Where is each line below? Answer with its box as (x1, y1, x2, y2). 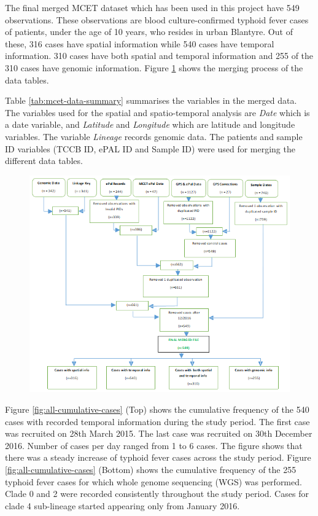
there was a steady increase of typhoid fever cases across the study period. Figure (5, 451, 311, 464)
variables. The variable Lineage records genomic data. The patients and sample (5, 130, 303, 143)
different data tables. (5, 154, 83, 167)
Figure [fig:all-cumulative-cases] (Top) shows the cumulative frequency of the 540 (5, 402, 309, 415)
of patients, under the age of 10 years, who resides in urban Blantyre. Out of (5, 25, 293, 38)
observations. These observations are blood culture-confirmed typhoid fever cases (5, 13, 309, 26)
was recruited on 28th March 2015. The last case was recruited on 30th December (5, 427, 312, 440)
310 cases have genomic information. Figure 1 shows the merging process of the (5, 61, 303, 74)
